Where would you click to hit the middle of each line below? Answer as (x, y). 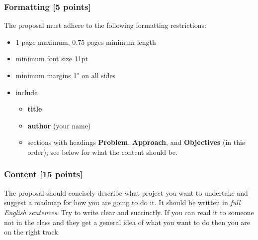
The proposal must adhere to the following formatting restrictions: (105, 25)
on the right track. (32, 232)
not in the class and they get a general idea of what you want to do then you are (127, 222)
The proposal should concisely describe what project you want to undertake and (126, 192)
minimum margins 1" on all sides (66, 75)
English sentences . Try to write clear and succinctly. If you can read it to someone (129, 212)
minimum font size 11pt (52, 59)
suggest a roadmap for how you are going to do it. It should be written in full (122, 202)
